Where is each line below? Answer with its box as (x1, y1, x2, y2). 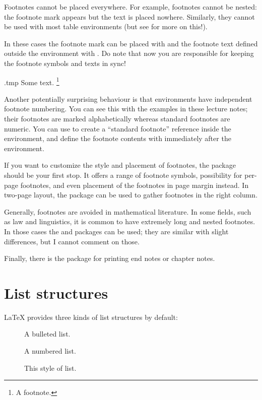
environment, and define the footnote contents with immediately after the (4, 133, 231, 144)
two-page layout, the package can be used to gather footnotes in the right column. (4, 189, 258, 200)
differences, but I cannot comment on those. (4, 236, 140, 246)
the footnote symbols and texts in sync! (4, 57, 126, 68)
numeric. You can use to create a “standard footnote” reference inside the (4, 123, 231, 134)
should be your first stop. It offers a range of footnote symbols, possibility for (4, 169, 242, 180)
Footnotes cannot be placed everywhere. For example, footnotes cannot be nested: (4, 2, 257, 12)
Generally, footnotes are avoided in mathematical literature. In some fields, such (4, 206, 251, 217)
